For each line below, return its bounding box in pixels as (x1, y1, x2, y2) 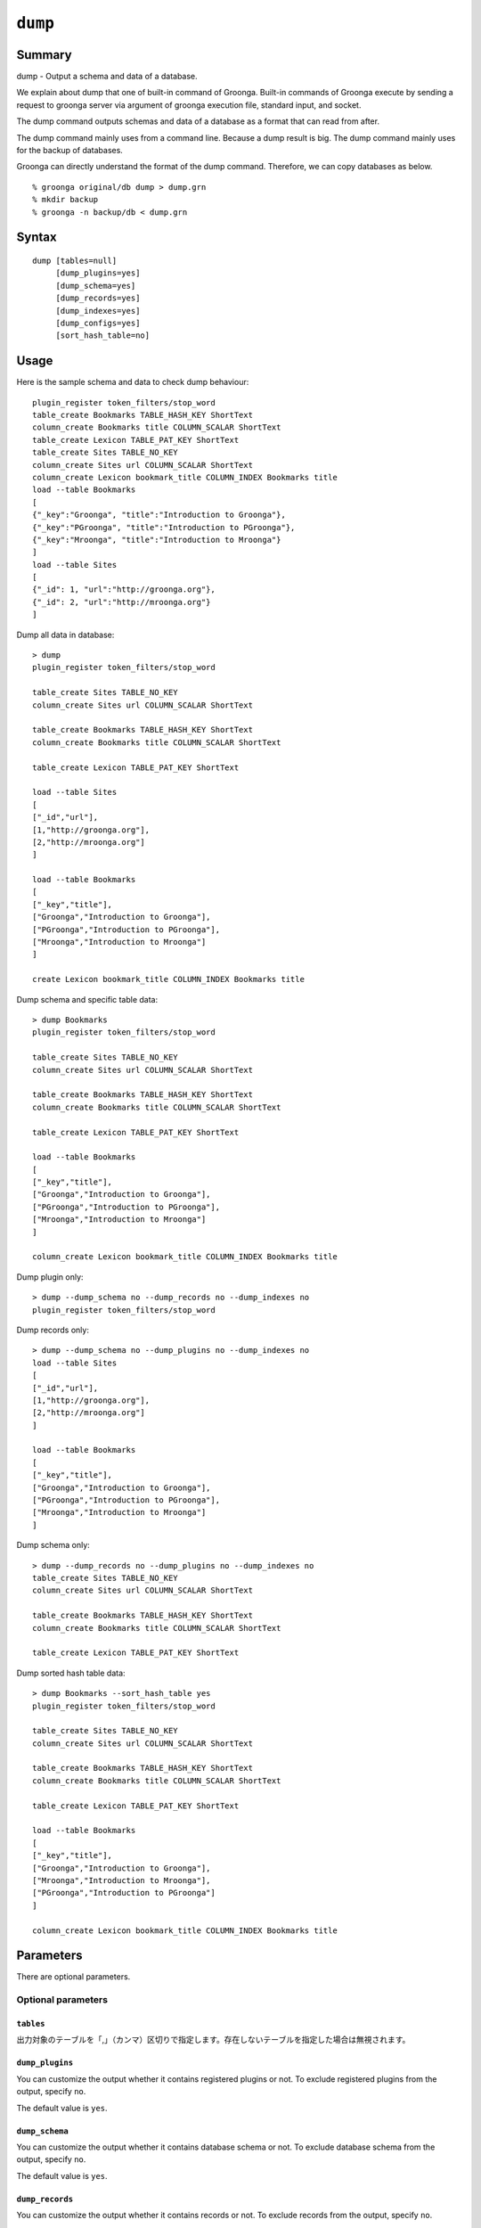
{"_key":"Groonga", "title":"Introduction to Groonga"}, (32, 510, 287, 520)
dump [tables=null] (32, 255, 118, 266)
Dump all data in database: (16, 629, 115, 640)
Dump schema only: (16, 1540, 91, 1551)
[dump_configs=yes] (55, 317, 141, 328)
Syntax (16, 230, 57, 245)
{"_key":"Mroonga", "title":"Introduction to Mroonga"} (32, 535, 281, 545)
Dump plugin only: (16, 1271, 84, 1282)
